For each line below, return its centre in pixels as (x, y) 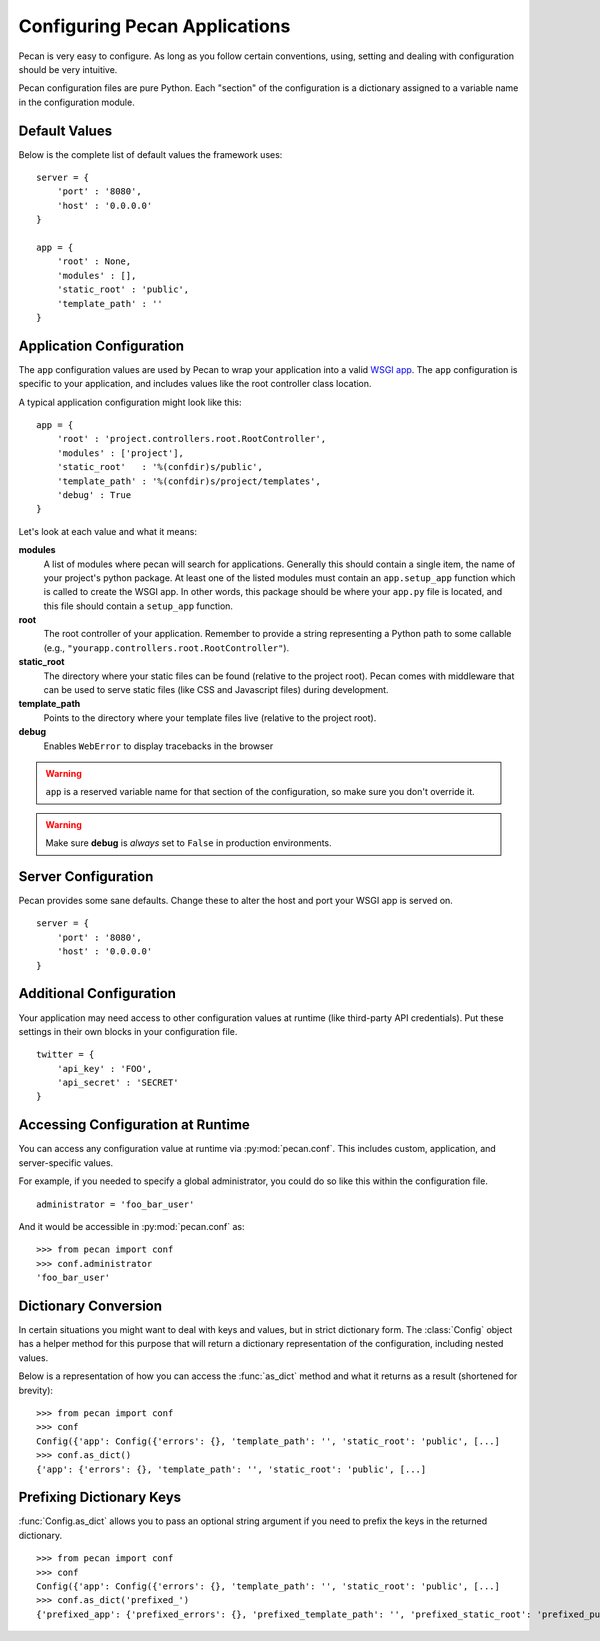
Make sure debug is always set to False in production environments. (188, 843)
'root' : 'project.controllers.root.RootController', (191, 439)
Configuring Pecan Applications (154, 26)
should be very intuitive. (68, 69)
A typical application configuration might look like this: (130, 402)
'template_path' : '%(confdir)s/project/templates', (189, 481)
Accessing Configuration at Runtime (134, 1125)
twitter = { (65, 1054)
